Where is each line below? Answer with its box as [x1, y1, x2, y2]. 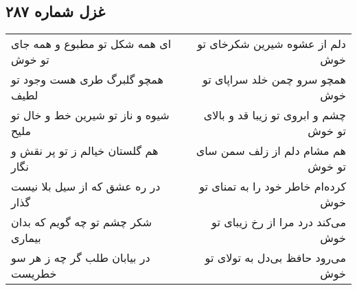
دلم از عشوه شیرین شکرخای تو [197, 36, 346, 52]
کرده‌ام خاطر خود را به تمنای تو [199, 178, 346, 195]
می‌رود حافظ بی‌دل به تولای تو [205, 250, 346, 266]
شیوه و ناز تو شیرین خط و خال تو [11, 107, 170, 123]
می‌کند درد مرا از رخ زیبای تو [211, 214, 346, 230]
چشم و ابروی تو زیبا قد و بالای [203, 107, 346, 123]
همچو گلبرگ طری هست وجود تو [11, 71, 164, 88]
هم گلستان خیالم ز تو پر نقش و [11, 143, 159, 159]
